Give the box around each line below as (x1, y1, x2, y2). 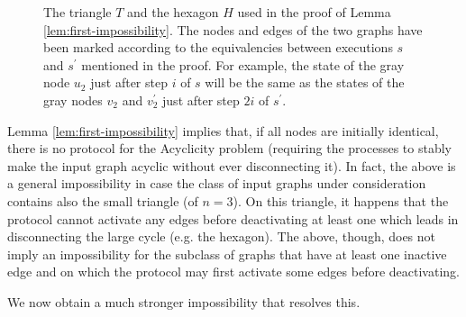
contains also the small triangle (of (7, 191, 198, 210)
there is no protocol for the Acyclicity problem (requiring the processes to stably (7, 139, 452, 158)
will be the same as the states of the (205, 73, 405, 92)
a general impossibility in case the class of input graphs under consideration (7, 174, 426, 193)
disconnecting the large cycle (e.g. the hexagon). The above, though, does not (7, 227, 436, 246)
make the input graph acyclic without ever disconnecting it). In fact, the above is (7, 156, 456, 175)
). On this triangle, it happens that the (233, 191, 449, 210)
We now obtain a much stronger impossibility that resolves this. (7, 292, 361, 311)
